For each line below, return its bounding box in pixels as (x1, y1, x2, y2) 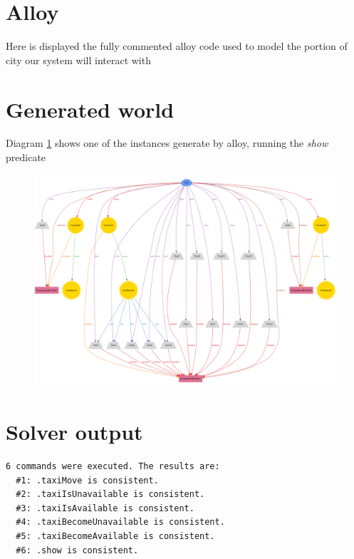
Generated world (6, 94, 175, 123)
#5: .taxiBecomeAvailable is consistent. (16, 531, 215, 542)
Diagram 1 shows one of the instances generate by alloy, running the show (6, 135, 328, 150)
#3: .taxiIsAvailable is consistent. (16, 503, 194, 513)
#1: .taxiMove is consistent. (16, 475, 159, 486)
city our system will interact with (6, 52, 151, 67)
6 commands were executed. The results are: (6, 461, 220, 472)
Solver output (6, 417, 143, 446)
